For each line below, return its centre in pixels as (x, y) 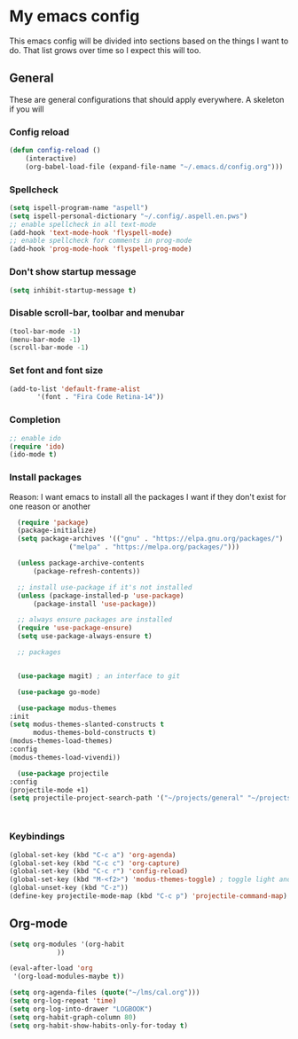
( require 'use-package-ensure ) (75, 628)
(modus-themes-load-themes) (61, 741)
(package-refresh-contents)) (86, 571)
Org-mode (39, 924)
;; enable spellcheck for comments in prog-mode (101, 241)
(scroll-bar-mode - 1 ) (49, 348)
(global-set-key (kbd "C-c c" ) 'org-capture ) (94, 863)
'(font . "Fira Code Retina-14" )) (101, 397)
